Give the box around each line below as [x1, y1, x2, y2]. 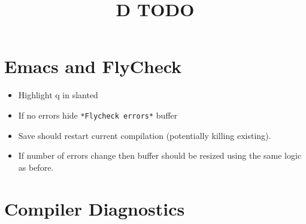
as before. [18, 161, 54, 173]
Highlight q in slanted [18, 89, 98, 101]
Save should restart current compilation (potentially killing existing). [18, 129, 271, 141]
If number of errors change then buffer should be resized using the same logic [18, 149, 302, 162]
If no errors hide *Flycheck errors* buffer [18, 108, 178, 121]
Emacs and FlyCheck [4, 54, 182, 78]
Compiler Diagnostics [4, 196, 185, 220]
